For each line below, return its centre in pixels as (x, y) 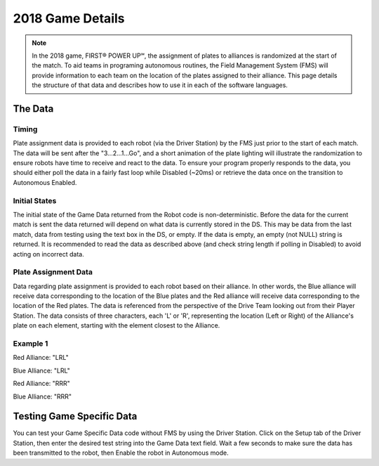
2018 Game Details (69, 18)
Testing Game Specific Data (75, 416)
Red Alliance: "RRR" (41, 384)
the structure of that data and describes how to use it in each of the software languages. (160, 85)
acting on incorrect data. (48, 254)
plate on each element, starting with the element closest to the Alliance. (117, 325)
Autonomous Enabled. (45, 182)
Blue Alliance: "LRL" (41, 370)
